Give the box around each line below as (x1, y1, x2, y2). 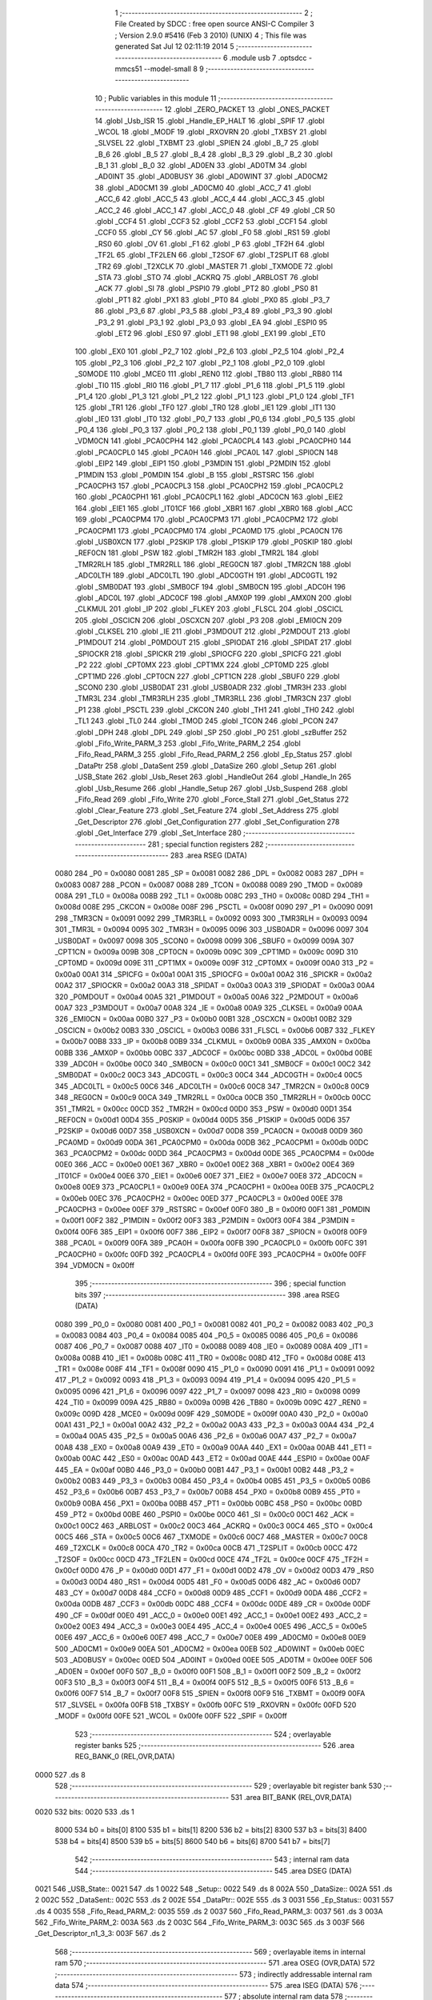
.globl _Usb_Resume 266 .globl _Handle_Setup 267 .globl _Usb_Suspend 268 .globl (74, 783, 348, 793)
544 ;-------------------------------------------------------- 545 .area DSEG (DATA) (74, 1866, 352, 1875)
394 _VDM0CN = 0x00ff (54, 1260, 135, 1270)
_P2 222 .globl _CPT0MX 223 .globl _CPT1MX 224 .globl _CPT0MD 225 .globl (74, 660, 330, 670)
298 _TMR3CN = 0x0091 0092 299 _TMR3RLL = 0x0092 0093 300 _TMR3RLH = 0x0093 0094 (54, 913, 368, 923)
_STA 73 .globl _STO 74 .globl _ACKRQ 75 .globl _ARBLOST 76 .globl (94, 272, 319, 282)
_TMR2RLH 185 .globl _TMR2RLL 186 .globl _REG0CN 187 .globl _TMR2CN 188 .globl (74, 559, 351, 569)
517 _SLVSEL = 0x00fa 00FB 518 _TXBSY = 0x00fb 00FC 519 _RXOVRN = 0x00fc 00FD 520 (54, 1700, 357, 1710)
